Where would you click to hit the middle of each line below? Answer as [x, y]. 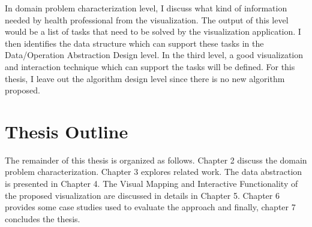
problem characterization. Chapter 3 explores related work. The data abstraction [154, 172]
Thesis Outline [67, 131]
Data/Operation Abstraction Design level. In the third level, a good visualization [154, 55]
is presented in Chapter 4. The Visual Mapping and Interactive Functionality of [151, 184]
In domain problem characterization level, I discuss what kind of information [146, 8]
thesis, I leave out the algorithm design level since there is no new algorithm [145, 78]
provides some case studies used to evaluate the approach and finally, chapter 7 [150, 207]
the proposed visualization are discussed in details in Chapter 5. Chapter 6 [142, 195]
